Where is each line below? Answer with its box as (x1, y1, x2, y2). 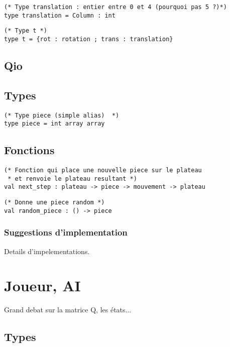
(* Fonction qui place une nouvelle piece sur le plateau (4, 167, 202, 174)
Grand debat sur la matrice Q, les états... (4, 304, 132, 315)
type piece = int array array (4, 120, 105, 128)
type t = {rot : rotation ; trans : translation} (4, 35, 173, 43)
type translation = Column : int (4, 12, 116, 19)
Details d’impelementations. (4, 246, 90, 256)
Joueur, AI (4, 275, 81, 296)
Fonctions (4, 142, 55, 158)
